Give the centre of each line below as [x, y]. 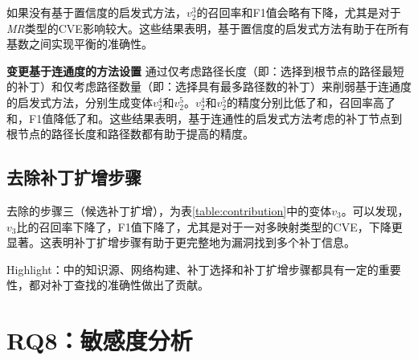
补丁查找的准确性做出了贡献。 [130, 285]
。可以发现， [375, 210]
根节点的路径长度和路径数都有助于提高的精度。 [130, 134]
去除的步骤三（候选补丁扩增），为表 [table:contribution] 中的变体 [169, 210]
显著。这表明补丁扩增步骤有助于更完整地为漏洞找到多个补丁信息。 [181, 242]
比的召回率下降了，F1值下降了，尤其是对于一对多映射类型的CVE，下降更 [209, 226]
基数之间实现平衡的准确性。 [80, 44]
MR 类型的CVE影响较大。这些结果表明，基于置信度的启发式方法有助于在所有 [208, 28]
